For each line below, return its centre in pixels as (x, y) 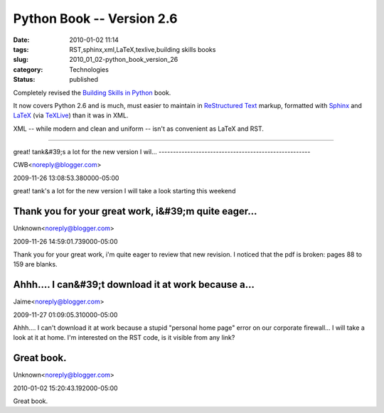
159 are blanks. (35, 264)
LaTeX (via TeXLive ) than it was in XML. (71, 116)
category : (28, 69)
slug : (21, 60)
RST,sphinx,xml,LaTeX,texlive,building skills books (143, 49)
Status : (24, 80)
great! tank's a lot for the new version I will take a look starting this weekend (124, 191)
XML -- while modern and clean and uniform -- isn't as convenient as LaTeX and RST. (139, 129)
